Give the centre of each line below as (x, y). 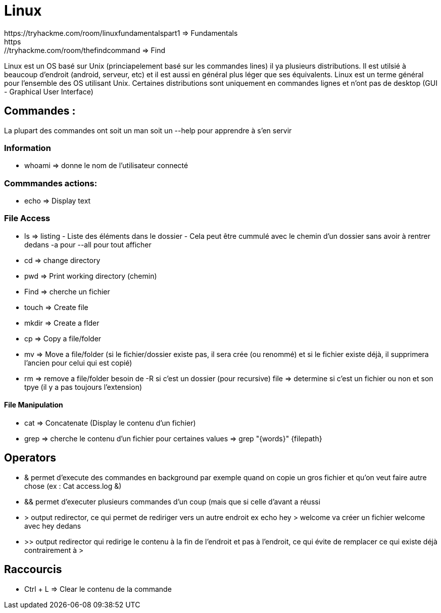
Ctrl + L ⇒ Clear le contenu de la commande (98, 589)
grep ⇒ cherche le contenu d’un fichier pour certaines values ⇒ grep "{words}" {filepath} (173, 439)
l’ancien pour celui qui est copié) (78, 363)
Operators (30, 458)
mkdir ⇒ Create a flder (62, 323)
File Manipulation (34, 405)
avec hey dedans (53, 526)
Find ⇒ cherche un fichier (67, 291)
